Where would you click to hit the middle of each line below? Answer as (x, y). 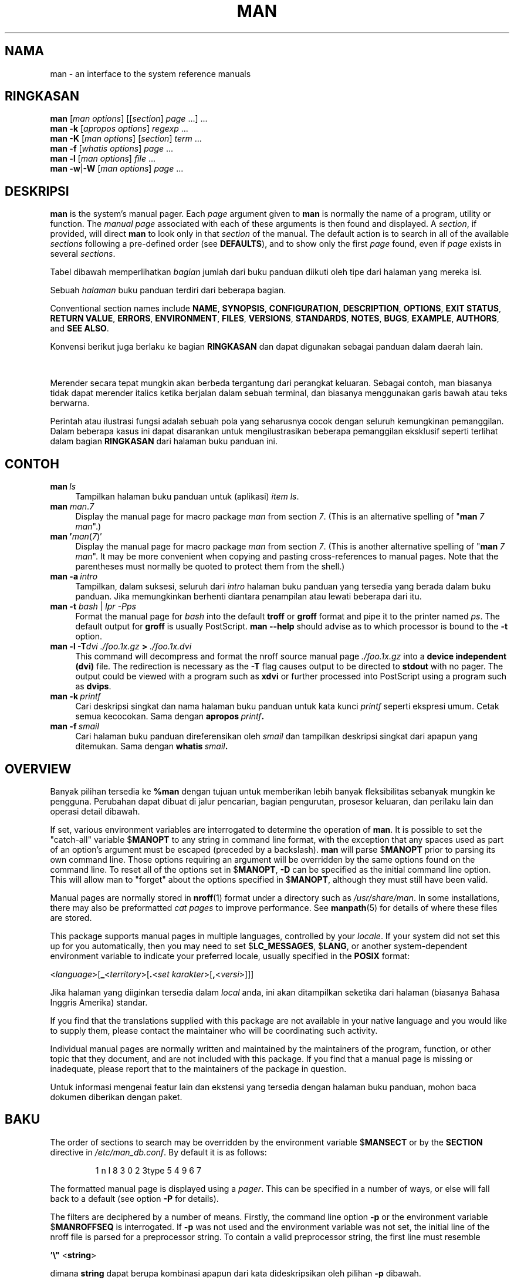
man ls (63, 487)
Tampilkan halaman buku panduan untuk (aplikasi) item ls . (187, 497)
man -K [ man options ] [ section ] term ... (126, 139)
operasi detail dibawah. (95, 811)
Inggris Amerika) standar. (99, 1002)
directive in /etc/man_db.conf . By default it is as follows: (158, 1152)
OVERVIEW (38, 769)
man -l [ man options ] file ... (103, 159)
